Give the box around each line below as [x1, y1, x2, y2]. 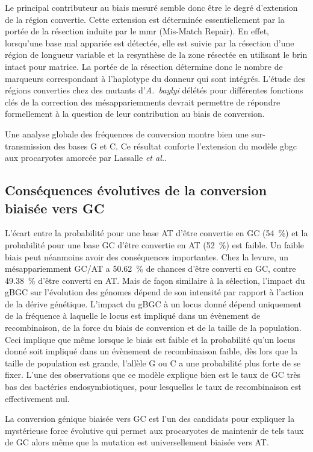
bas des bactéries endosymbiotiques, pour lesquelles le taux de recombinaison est [5, 380, 302, 393]
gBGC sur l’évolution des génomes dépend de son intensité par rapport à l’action [5, 286, 304, 298]
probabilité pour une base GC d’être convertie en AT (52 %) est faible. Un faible [5, 238, 305, 251]
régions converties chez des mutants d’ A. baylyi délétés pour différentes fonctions [5, 84, 303, 96]
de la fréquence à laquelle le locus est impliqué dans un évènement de [5, 309, 261, 322]
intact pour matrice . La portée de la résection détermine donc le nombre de [5, 60, 283, 72]
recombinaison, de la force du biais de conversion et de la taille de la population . [5, 321, 302, 334]
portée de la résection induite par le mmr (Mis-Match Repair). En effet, [5, 25, 270, 37]
